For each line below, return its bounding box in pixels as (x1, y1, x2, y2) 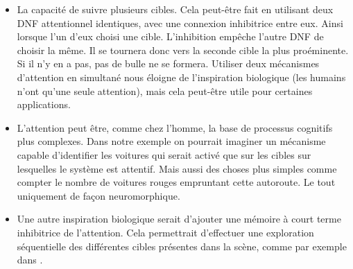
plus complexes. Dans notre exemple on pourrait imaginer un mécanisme (17, 134, 326, 148)
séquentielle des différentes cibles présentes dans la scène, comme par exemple (17, 238, 347, 253)
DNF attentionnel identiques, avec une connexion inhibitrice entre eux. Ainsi (17, 15, 343, 30)
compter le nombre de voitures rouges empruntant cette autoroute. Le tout (17, 175, 336, 189)
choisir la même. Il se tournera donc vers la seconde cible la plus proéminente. (17, 42, 349, 57)
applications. (17, 97, 71, 112)
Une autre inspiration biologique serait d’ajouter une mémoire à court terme (17, 211, 341, 226)
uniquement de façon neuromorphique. (17, 188, 180, 202)
